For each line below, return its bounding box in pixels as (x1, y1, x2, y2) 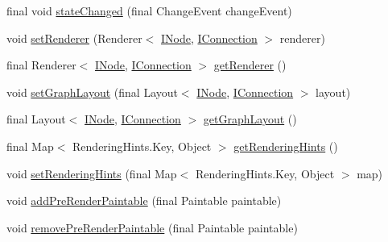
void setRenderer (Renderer (6, 29, 142, 46)
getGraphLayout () (203, 111, 297, 127)
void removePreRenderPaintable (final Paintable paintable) (6, 219, 298, 236)
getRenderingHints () (233, 137, 338, 154)
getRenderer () (213, 56, 287, 73)
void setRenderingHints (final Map (6, 165, 177, 181)
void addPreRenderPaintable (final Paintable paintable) (6, 192, 282, 209)
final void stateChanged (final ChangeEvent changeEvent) (6, 2, 292, 19)
